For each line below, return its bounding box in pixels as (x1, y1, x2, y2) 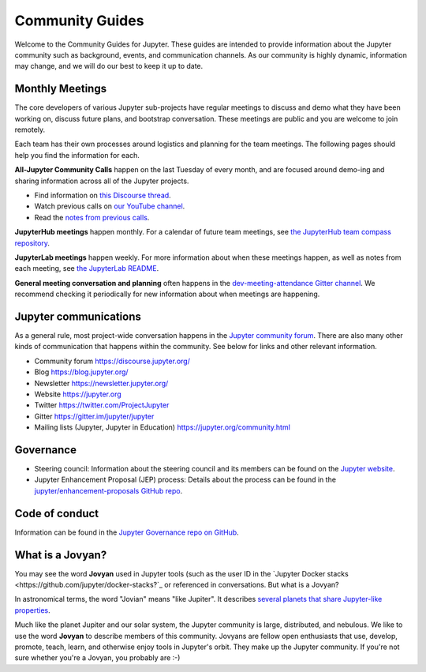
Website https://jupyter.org (34, 389, 121, 399)
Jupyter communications (14, 310, 141, 323)
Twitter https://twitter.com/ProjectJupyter (34, 400, 170, 410)
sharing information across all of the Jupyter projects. (14, 176, 189, 186)
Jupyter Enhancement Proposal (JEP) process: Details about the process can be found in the (34, 475, 337, 485)
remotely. (14, 125, 46, 134)
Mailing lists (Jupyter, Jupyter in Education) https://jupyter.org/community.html (34, 422, 291, 432)
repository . (14, 238, 50, 248)
